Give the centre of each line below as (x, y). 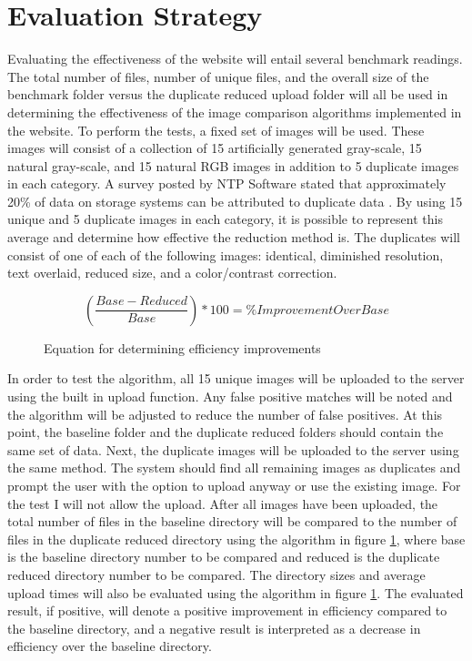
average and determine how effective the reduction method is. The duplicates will (234, 237)
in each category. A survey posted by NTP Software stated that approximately (227, 183)
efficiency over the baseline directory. (110, 646)
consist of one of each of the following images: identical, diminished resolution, (226, 254)
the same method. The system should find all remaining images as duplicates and (234, 468)
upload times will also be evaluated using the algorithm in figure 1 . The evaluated (236, 592)
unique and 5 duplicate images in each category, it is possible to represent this (225, 219)
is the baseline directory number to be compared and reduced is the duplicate (224, 557)
